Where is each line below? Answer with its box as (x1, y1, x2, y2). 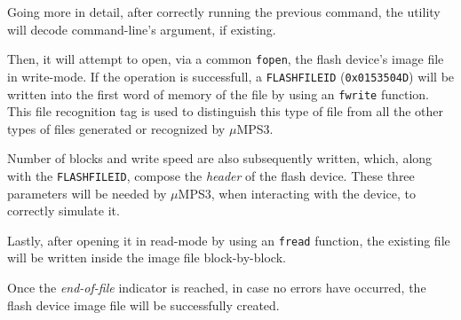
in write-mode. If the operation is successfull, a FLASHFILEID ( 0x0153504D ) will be (7, 66, 455, 85)
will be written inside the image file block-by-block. (7, 248, 286, 267)
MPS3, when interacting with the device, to (178, 183, 416, 202)
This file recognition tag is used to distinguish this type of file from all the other (7, 102, 443, 121)
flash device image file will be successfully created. (7, 295, 280, 314)
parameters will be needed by (7, 183, 167, 202)
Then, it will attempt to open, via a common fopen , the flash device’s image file (7, 50, 444, 68)
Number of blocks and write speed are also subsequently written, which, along (7, 149, 433, 168)
